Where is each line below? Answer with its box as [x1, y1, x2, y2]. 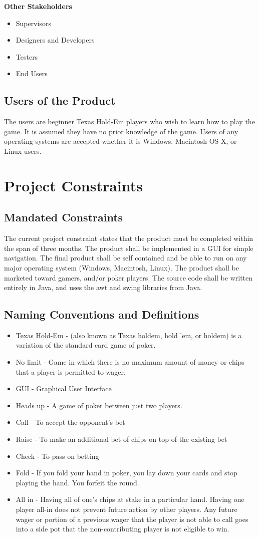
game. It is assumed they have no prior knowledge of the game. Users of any [4, 126, 238, 136]
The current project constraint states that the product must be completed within [4, 233, 253, 243]
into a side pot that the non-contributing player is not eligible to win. [16, 523, 229, 534]
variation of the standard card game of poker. [16, 340, 156, 350]
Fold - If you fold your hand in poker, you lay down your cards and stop [16, 467, 237, 478]
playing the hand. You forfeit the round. [16, 477, 139, 487]
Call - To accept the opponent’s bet [16, 417, 125, 427]
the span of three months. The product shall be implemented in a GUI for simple [4, 242, 253, 253]
